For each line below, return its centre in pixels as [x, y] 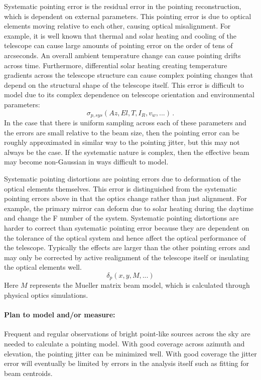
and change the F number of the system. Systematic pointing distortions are [121, 218]
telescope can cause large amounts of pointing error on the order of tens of [118, 45]
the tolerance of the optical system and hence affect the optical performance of [125, 237]
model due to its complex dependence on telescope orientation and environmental [129, 94]
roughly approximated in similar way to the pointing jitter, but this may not [122, 142]
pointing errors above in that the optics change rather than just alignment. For [126, 198]
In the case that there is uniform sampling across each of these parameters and [125, 122]
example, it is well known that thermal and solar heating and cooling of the [120, 35]
